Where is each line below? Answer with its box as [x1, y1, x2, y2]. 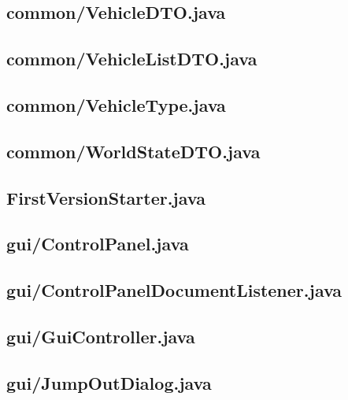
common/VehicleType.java [6, 92, 226, 117]
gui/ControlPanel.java [6, 231, 189, 256]
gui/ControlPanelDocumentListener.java [6, 278, 342, 302]
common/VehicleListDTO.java [6, 46, 257, 71]
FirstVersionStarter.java [6, 185, 205, 209]
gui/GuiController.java [6, 324, 195, 348]
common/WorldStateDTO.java [6, 139, 261, 163]
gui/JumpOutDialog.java [6, 370, 212, 394]
